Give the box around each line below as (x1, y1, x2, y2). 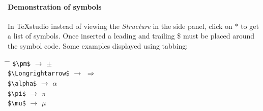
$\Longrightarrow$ (8, 70, 70, 78)
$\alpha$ (8, 80, 37, 87)
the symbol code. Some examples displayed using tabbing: (8, 40, 188, 51)
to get (241, 20, 259, 31)
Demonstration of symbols (8, 1, 102, 12)
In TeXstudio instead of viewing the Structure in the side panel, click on (8, 20, 232, 31)
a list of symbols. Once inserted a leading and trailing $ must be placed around (8, 30, 255, 41)
